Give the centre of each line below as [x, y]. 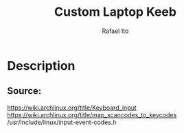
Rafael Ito [115, 31]
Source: [24, 91]
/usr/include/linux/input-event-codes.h [62, 122]
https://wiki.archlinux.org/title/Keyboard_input [72, 108]
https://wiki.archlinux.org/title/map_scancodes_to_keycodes [92, 114]
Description [41, 65]
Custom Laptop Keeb [115, 12]
